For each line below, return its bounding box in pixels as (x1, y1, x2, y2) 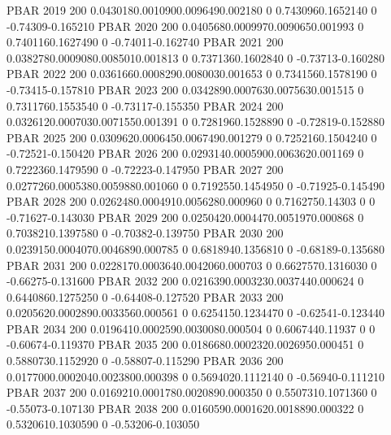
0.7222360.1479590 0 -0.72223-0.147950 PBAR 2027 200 (7, 160, 284, 177)
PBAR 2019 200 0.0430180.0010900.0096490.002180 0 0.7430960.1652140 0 (7, 2, 377, 18)
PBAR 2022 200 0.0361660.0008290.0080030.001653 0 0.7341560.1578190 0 (7, 65, 377, 82)
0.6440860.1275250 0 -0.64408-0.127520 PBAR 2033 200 (7, 288, 284, 305)
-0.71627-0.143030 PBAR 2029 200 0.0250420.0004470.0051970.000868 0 (7, 208, 364, 225)
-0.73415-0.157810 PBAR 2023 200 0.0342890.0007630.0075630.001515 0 (7, 80, 364, 98)
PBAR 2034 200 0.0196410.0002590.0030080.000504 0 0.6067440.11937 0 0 (7, 320, 376, 337)
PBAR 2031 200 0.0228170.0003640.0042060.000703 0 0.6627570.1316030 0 (7, 256, 377, 273)
